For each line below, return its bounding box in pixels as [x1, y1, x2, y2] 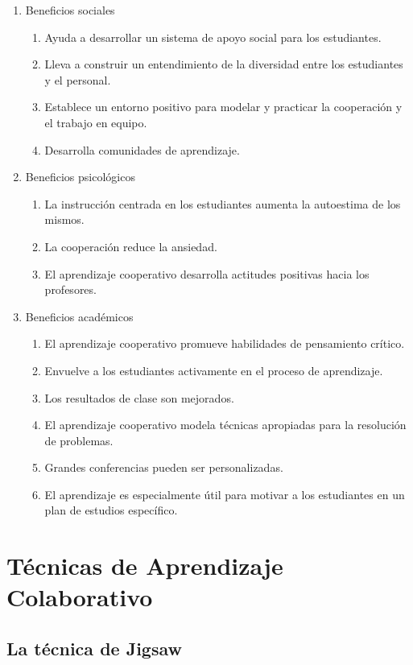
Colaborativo [6, 580, 153, 613]
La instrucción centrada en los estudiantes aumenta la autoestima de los [44, 195, 401, 212]
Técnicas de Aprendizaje [6, 549, 283, 582]
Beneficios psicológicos [25, 168, 135, 185]
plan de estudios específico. [44, 502, 178, 518]
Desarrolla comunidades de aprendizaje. [44, 141, 240, 158]
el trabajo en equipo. [44, 114, 147, 130]
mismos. [44, 211, 85, 228]
